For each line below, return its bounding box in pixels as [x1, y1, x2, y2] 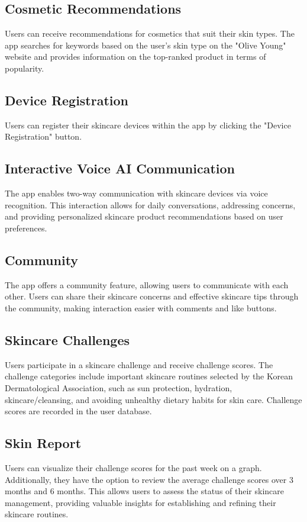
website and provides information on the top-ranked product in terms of [5, 50, 266, 63]
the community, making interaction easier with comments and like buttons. [5, 301, 277, 314]
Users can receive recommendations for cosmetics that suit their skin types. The [5, 27, 295, 40]
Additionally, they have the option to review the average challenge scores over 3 [5, 473, 293, 485]
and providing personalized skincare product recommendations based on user [5, 210, 283, 223]
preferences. [5, 221, 47, 234]
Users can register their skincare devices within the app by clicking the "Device [5, 118, 291, 131]
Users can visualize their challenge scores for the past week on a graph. [5, 461, 262, 473]
